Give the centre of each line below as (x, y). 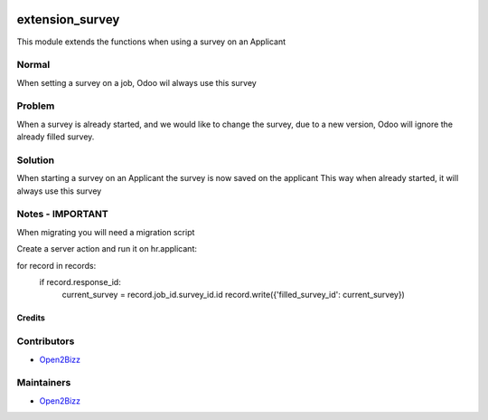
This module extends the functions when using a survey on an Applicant (151, 42)
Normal (33, 65)
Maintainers (44, 383)
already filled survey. (56, 137)
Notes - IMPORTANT (62, 215)
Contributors (46, 341)
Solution (36, 160)
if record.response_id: (80, 282)
